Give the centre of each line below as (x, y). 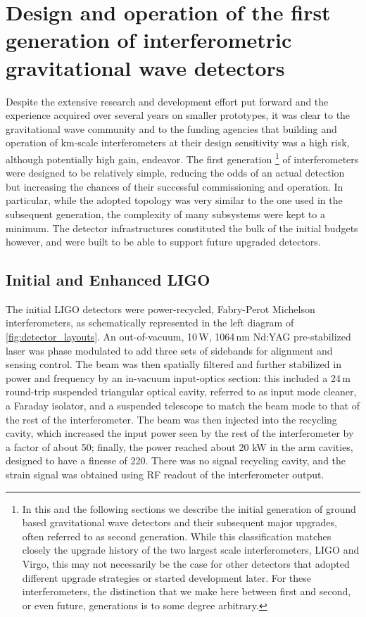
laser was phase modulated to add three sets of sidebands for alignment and (169, 350)
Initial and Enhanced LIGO (108, 280)
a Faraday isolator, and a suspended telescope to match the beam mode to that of (183, 406)
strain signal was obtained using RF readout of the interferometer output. (165, 475)
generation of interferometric (149, 40)
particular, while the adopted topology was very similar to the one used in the (174, 200)
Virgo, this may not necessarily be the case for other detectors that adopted (186, 563)
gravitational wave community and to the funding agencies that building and (171, 128)
